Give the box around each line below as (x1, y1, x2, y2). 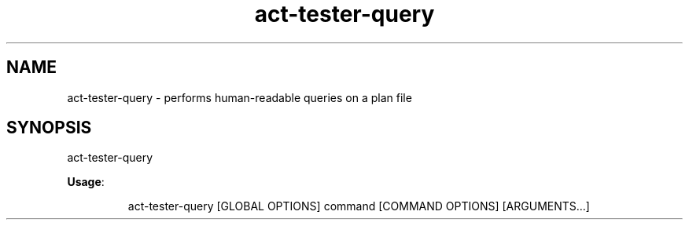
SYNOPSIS (6, 118, 92, 138)
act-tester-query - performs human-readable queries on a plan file (67, 90, 412, 104)
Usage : (67, 175, 105, 189)
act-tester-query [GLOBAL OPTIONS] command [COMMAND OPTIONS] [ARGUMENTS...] (127, 199, 590, 213)
